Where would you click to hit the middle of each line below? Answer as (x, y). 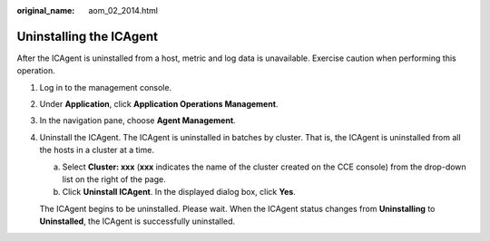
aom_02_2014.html (123, 10)
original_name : (46, 10)
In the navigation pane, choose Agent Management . (137, 120)
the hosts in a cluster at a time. (97, 150)
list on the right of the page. (114, 179)
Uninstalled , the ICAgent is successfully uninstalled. (137, 221)
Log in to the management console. (106, 87)
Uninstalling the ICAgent (88, 36)
